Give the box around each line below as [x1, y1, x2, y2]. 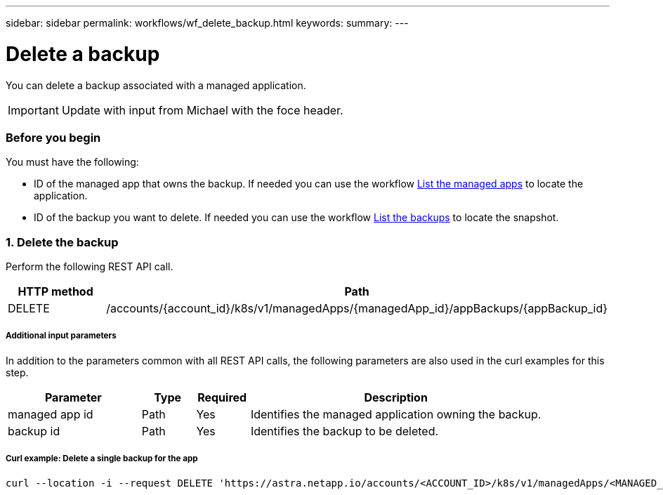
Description [364, 390, 428, 404]
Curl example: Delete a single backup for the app [6, 454, 198, 464]
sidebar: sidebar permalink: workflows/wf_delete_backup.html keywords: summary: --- [6, 17, 409, 29]
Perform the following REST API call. [6, 260, 173, 272]
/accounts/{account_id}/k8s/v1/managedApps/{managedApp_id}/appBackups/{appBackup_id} [106, 301, 608, 315]
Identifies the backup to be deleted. [250, 423, 439, 438]
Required [197, 390, 247, 404]
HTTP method [18, 284, 93, 298]
